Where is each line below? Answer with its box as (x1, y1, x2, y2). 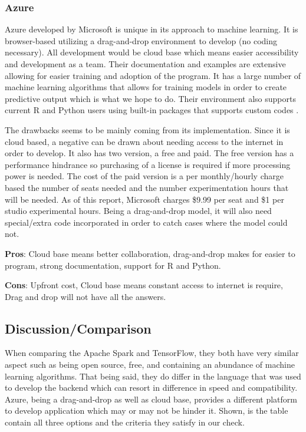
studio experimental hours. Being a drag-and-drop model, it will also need (5, 205, 272, 217)
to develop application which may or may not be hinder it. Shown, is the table (5, 404, 288, 417)
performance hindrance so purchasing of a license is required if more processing (5, 158, 291, 170)
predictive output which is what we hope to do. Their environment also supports (5, 92, 296, 104)
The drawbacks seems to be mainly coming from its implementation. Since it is (5, 123, 290, 136)
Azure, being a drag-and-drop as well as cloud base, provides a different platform (5, 393, 297, 405)
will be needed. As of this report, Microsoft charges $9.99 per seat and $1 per (5, 193, 284, 205)
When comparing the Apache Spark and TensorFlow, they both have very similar (5, 347, 299, 359)
